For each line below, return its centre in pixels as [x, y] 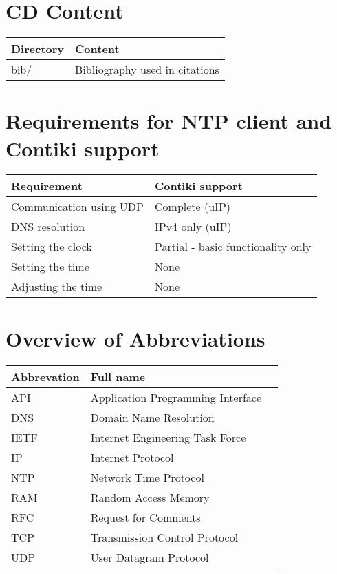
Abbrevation [45, 376]
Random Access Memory [150, 497]
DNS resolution [48, 227]
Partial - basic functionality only [233, 247]
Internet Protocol [132, 457]
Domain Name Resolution [152, 417]
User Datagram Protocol [150, 557]
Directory [38, 49]
